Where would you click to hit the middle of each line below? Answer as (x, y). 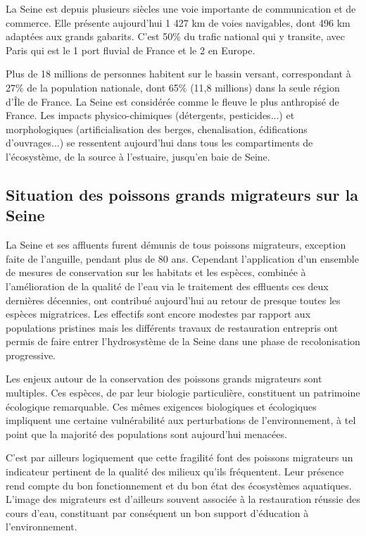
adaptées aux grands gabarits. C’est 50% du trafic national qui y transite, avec (175, 36)
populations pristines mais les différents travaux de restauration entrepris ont (172, 327)
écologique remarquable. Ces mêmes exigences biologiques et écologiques (161, 406)
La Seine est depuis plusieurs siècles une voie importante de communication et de (181, 8)
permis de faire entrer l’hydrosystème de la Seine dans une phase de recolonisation (183, 341)
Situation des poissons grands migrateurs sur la (182, 194)
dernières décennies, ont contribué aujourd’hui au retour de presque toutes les (173, 300)
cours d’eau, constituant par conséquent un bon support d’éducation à (157, 512)
